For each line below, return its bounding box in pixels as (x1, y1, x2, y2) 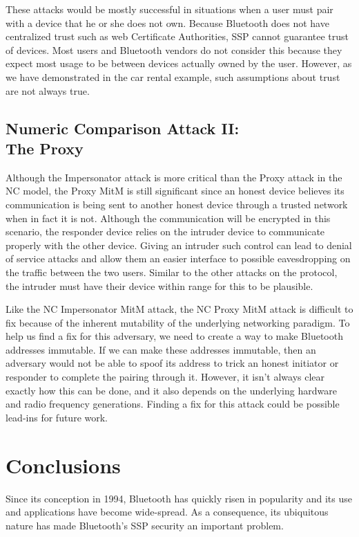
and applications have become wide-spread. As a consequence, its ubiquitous (6, 504, 329, 519)
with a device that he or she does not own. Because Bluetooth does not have (6, 15, 329, 30)
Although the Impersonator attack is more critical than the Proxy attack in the (6, 170, 342, 184)
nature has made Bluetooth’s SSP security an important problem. (6, 518, 284, 532)
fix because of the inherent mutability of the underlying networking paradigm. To (6, 315, 350, 329)
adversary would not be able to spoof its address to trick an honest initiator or (6, 356, 339, 370)
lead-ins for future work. (6, 410, 108, 424)
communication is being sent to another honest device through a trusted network (6, 197, 348, 211)
